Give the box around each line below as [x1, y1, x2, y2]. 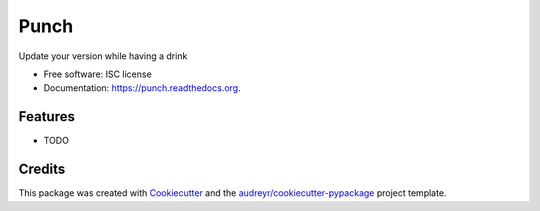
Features [18, 108, 75, 125]
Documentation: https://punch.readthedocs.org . [43, 82, 241, 94]
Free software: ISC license [43, 68, 152, 80]
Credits [18, 161, 66, 178]
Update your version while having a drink [18, 50, 188, 62]
